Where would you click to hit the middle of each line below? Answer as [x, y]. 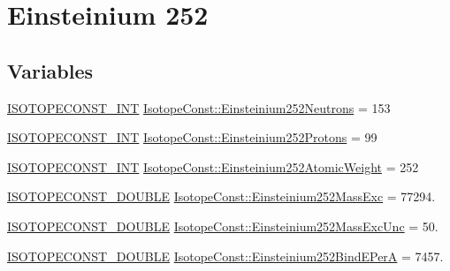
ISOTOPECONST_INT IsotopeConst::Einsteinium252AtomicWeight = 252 [213, 166]
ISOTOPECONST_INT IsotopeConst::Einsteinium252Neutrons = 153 [199, 107]
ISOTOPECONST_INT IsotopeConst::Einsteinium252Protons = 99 [192, 137]
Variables [50, 70]
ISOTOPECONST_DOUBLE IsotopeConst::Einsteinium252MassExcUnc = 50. [223, 226]
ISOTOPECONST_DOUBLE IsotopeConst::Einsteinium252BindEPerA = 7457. [225, 256]
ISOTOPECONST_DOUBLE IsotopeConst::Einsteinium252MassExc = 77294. [221, 196]
